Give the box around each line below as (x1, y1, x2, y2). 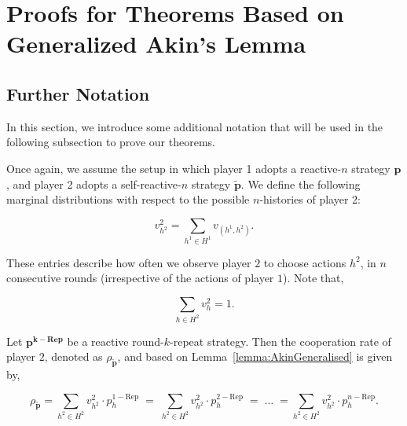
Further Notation (6, 81, 150, 105)
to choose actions (263, 254, 346, 270)
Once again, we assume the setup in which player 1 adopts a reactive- (6, 160, 342, 176)
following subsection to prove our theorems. (6, 134, 215, 150)
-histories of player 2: (259, 191, 361, 207)
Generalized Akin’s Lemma (6, 28, 306, 60)
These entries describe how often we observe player (6, 254, 251, 270)
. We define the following (240, 175, 361, 192)
